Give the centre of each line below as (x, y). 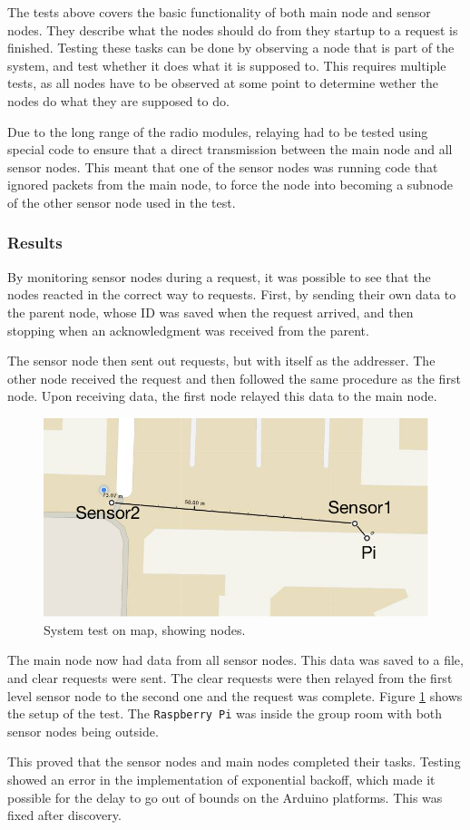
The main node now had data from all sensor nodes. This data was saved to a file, (235, 660)
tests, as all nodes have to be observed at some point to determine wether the (223, 83)
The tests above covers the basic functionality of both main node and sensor (219, 12)
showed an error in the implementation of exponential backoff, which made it (221, 779)
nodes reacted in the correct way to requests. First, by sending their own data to (232, 294)
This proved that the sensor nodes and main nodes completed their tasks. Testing (234, 762)
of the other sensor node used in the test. (122, 202)
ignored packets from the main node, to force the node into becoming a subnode (230, 185)
